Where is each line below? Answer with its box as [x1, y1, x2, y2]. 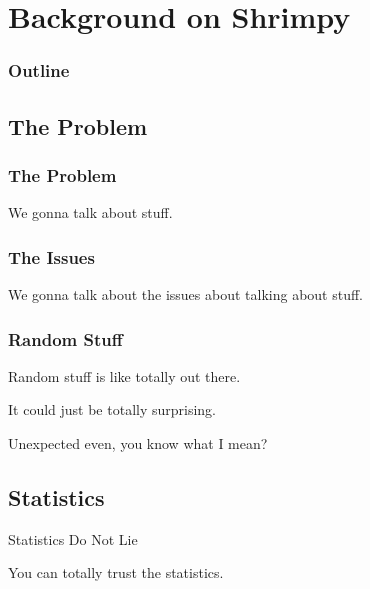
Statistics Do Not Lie [8, 528, 138, 549]
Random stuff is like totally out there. [8, 365, 241, 386]
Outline [8, 58, 70, 83]
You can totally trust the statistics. [8, 562, 224, 583]
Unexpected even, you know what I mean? [8, 433, 268, 454]
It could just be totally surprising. [8, 399, 217, 420]
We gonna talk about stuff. [8, 202, 173, 223]
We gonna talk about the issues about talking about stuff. [8, 284, 364, 305]
